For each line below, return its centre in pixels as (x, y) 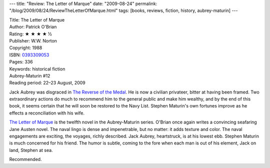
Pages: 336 (21, 62)
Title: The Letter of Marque (37, 19)
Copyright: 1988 (26, 48)
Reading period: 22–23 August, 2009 (47, 83)
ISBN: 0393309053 (29, 54)
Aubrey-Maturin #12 (30, 75)
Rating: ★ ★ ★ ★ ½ (30, 34)
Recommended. (25, 159)
